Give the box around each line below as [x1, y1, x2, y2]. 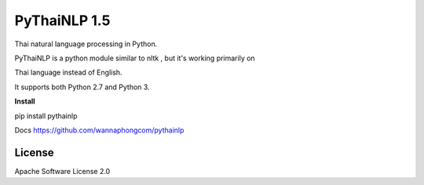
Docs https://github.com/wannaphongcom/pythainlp [14, 125, 185, 135]
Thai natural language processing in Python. [14, 39, 158, 49]
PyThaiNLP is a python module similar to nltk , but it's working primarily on [14, 53, 255, 63]
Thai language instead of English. [14, 67, 122, 78]
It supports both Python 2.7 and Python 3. [14, 82, 150, 92]
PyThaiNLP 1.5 [14, 12, 111, 29]
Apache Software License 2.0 [14, 166, 111, 176]
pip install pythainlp [14, 111, 78, 121]
